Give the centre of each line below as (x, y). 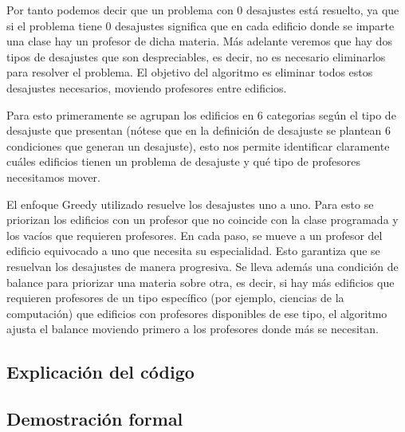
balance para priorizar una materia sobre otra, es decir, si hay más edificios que (201, 282)
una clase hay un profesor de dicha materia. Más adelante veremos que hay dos (199, 41)
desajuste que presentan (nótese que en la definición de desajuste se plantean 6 (199, 130)
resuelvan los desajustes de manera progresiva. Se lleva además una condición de (202, 266)
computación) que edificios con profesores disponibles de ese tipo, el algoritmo (197, 313)
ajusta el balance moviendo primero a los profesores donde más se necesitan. (193, 329)
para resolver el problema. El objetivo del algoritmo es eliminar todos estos (190, 72)
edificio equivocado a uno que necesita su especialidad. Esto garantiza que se (193, 251)
